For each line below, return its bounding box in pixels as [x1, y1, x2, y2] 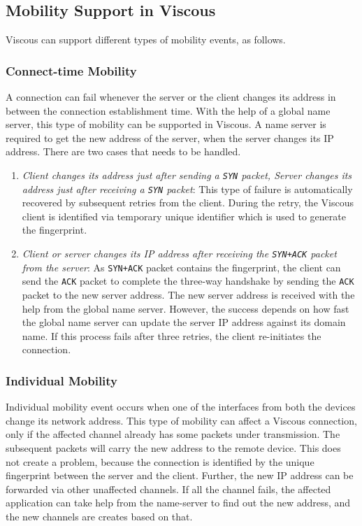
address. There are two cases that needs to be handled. [6, 144, 241, 159]
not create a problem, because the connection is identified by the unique [6, 454, 314, 469]
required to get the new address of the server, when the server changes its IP [6, 130, 334, 145]
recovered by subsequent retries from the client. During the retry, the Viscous [22, 195, 354, 210]
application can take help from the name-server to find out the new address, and [6, 495, 351, 510]
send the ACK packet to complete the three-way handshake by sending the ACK [22, 273, 354, 288]
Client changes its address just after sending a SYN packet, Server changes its [22, 167, 352, 182]
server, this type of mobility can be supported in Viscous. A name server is [6, 117, 326, 131]
